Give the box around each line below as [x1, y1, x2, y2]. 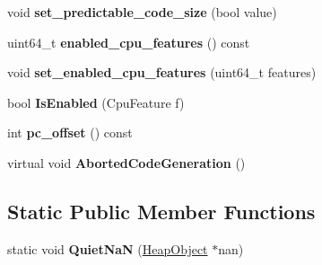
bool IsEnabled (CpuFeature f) [7, 93, 185, 111]
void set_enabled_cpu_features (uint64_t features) [7, 63, 317, 82]
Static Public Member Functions [7, 197, 316, 225]
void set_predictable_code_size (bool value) [7, 3, 277, 21]
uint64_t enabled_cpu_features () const [7, 32, 250, 51]
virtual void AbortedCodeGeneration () [7, 153, 246, 172]
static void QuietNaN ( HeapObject [7, 239, 208, 258]
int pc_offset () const [7, 123, 133, 142]
